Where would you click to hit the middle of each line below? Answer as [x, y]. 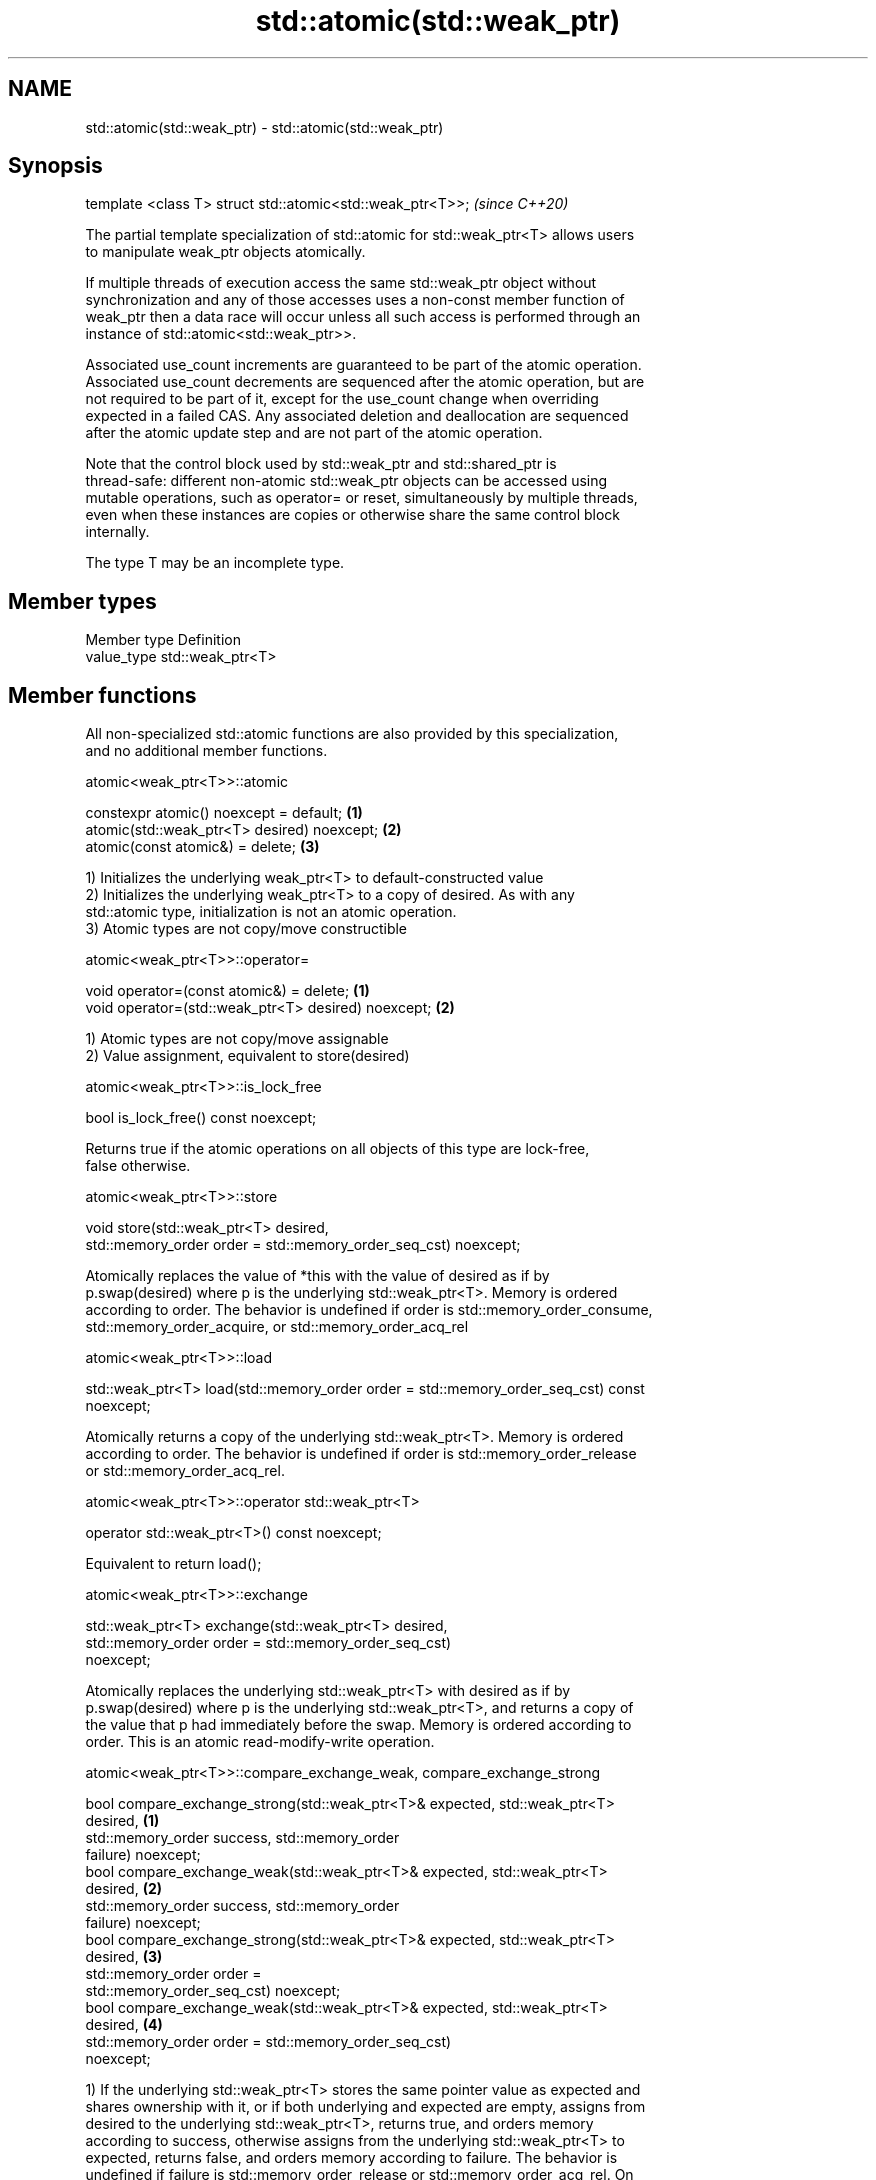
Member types [82, 601]
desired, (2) [124, 1889]
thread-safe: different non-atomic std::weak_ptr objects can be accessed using [346, 481]
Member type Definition [163, 640]
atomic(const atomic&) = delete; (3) [202, 847]
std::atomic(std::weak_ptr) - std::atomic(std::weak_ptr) [264, 127]
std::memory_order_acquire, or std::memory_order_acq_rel [277, 1327]
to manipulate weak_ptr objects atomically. [225, 252]
